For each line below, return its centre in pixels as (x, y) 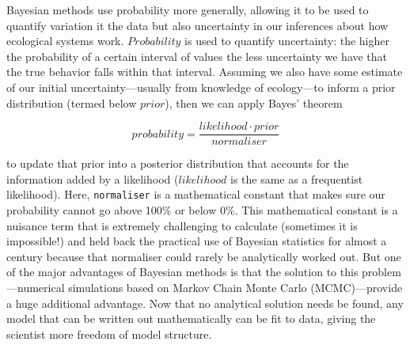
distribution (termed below (72, 102)
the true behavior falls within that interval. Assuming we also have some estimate (205, 72)
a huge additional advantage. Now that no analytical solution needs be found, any (205, 303)
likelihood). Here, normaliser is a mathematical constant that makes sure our (196, 194)
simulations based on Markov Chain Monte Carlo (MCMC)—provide (235, 288)
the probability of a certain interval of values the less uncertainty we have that (197, 56)
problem (382, 272)
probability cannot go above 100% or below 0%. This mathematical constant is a (202, 210)
